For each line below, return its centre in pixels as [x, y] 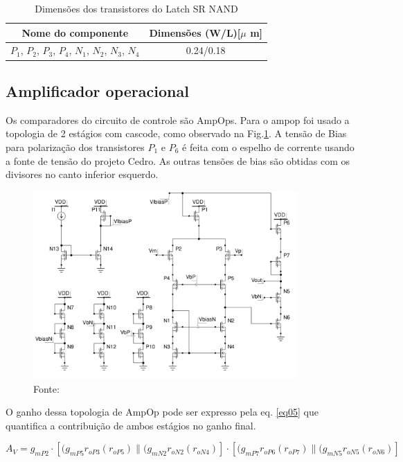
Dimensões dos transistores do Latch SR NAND [136, 8]
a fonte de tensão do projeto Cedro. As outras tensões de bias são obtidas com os [178, 160]
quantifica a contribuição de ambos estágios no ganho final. [131, 425]
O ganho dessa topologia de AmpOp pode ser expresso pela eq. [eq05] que [162, 412]
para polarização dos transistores [75, 146]
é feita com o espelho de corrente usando [268, 146]
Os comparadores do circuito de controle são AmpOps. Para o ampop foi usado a [178, 119]
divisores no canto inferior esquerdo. [82, 174]
